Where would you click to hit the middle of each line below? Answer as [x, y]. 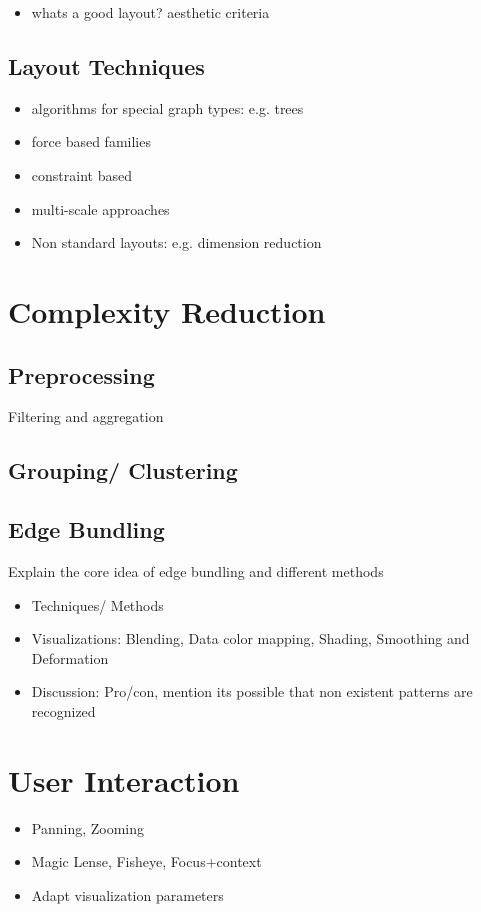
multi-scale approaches [100, 208]
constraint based [81, 174]
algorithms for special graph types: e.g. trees [167, 107]
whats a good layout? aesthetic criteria [150, 12]
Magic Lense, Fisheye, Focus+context [146, 861]
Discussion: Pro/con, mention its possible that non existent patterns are [252, 691]
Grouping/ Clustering [123, 470]
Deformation [70, 657]
